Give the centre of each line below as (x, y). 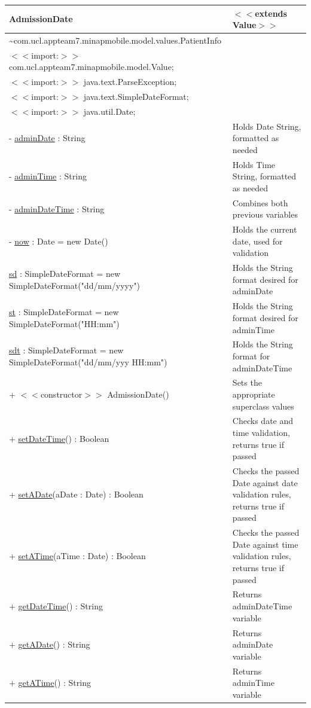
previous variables (265, 214)
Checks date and (263, 421)
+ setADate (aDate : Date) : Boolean (76, 494)
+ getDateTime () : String (56, 606)
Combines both (260, 202)
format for (251, 355)
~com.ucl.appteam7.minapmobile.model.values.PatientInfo (115, 40)
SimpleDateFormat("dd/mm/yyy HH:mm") (88, 361)
